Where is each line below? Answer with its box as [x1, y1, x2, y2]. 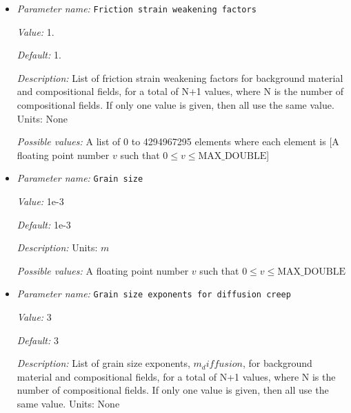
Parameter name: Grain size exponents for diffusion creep [17, 286, 291, 301]
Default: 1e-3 [17, 217, 71, 231]
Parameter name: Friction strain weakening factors [17, 1, 257, 15]
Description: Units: [17, 240, 98, 255]
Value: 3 [17, 310, 52, 324]
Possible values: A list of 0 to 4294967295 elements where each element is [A [17, 134, 339, 149]
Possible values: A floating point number [17, 263, 189, 277]
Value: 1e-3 [17, 194, 64, 209]
